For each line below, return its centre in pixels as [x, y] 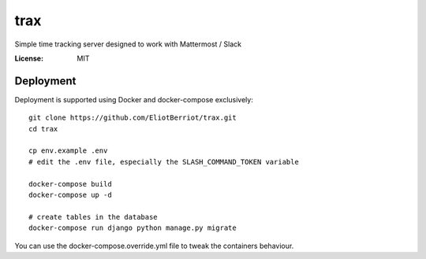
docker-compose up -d [70, 194]
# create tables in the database [93, 217]
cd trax [43, 129]
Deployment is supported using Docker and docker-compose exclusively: [134, 99]
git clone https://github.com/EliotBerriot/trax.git [133, 118]
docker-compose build [70, 184]
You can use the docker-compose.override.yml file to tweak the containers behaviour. [154, 246]
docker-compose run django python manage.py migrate [133, 228]
